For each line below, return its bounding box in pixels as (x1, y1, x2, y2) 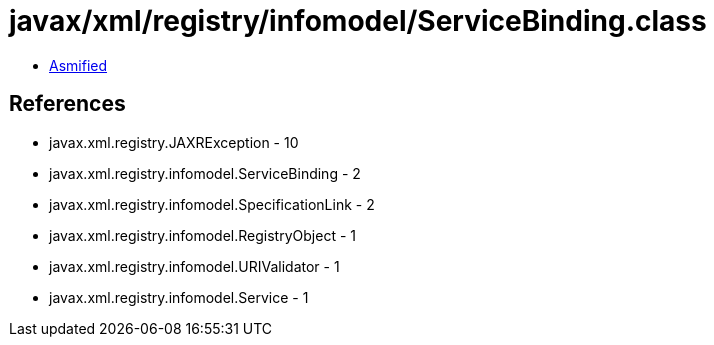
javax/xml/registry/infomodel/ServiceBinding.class (9, 4, 707, 38)
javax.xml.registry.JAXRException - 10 (49, 133, 299, 151)
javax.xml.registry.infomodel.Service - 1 (49, 288, 309, 306)
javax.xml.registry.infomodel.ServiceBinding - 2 (49, 164, 361, 182)
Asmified (49, 56, 108, 74)
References (9, 91, 126, 117)
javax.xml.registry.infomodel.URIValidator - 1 (49, 257, 340, 275)
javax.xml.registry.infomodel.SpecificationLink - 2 (49, 195, 375, 213)
